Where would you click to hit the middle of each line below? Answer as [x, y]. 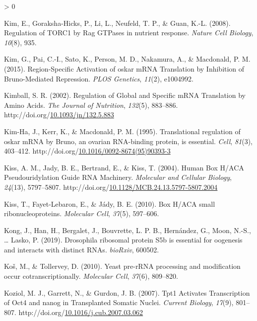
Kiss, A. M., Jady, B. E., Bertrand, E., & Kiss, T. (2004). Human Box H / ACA [124, 167]
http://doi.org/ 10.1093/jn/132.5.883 [59, 115]
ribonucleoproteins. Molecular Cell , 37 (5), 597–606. [82, 213]
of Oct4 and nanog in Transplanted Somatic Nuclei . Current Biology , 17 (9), [119, 302]
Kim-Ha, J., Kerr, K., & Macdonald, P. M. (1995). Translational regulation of [122, 131]
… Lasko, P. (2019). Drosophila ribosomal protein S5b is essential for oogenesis [123, 240]
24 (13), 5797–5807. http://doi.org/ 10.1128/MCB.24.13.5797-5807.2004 [111, 187]
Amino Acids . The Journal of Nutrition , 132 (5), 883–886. [91, 105]
